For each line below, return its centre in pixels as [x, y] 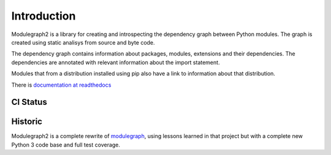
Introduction [44, 16]
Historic [27, 122]
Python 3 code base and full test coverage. [66, 145]
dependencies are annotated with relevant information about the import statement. [116, 62]
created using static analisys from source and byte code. [83, 42]
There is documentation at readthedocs [61, 85]
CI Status [29, 102]
